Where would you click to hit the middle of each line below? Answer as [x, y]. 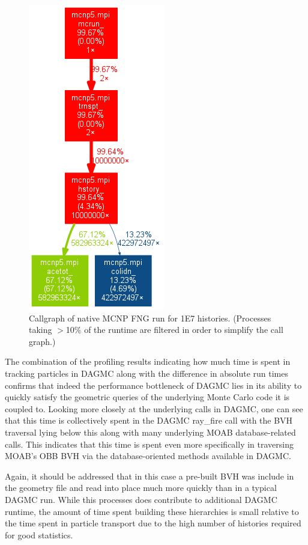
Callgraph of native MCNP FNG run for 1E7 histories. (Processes [150, 318]
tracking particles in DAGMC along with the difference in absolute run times [147, 373]
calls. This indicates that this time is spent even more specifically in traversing [149, 444]
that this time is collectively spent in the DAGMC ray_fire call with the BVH [149, 420]
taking [41, 330]
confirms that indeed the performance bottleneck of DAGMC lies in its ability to [153, 385]
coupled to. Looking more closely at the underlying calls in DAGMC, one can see [154, 408]
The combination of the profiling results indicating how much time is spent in [148, 361]
